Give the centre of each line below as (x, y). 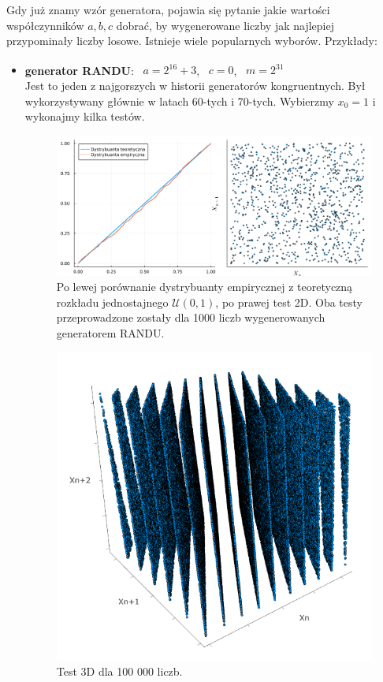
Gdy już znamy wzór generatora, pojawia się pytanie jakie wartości (168, 9)
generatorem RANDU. (110, 333)
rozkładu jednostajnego (112, 302)
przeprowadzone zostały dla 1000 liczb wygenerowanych (191, 317)
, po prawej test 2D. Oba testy (289, 302)
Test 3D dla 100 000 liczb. (119, 671)
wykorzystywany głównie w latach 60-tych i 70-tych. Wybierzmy (179, 101)
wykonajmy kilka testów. (85, 116)
